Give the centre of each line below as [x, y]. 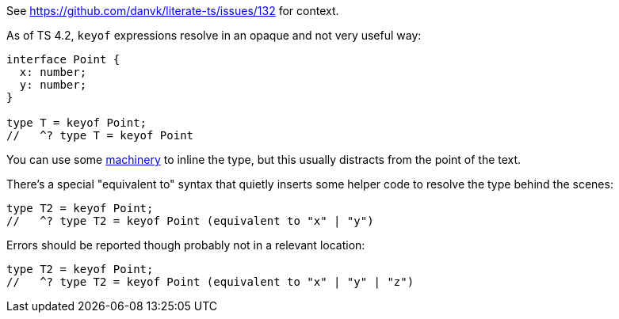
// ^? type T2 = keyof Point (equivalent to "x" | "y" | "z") [210, 282]
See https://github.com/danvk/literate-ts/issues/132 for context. [173, 11]
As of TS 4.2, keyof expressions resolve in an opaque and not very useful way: [214, 35]
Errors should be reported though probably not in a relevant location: [186, 245]
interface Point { [63, 59]
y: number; [53, 85]
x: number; [53, 72]
